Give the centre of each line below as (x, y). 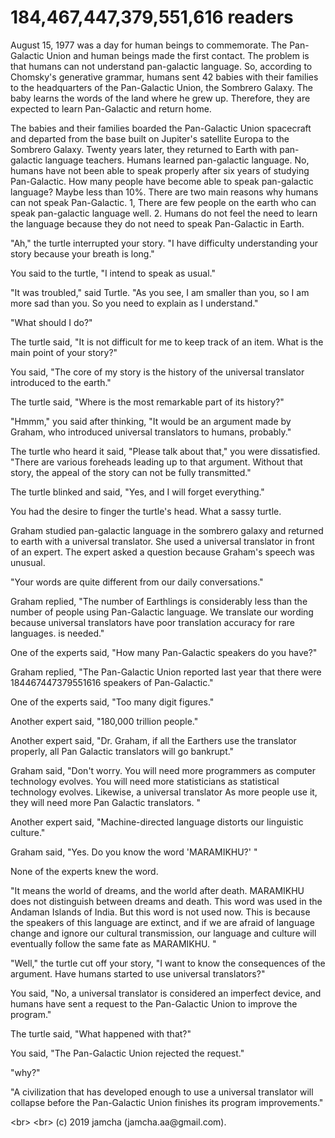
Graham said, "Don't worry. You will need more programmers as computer (163, 770)
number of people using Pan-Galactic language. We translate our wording (162, 612)
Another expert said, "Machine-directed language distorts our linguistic (157, 822)
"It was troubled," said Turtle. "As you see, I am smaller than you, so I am (160, 292)
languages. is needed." (57, 633)
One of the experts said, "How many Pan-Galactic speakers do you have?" (164, 652)
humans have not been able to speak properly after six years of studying (160, 170)
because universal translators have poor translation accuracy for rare (153, 622)
